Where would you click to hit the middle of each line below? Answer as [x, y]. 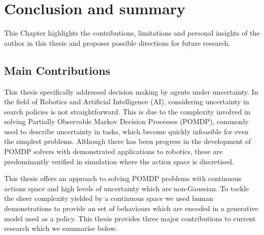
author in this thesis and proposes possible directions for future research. [117, 42]
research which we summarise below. [61, 228]
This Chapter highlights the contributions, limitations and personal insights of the [132, 33]
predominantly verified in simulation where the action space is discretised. [119, 161]
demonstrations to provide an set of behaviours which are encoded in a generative [131, 208]
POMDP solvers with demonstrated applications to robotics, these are [113, 151]
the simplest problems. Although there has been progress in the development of [127, 141]
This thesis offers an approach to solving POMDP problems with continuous [123, 178]
